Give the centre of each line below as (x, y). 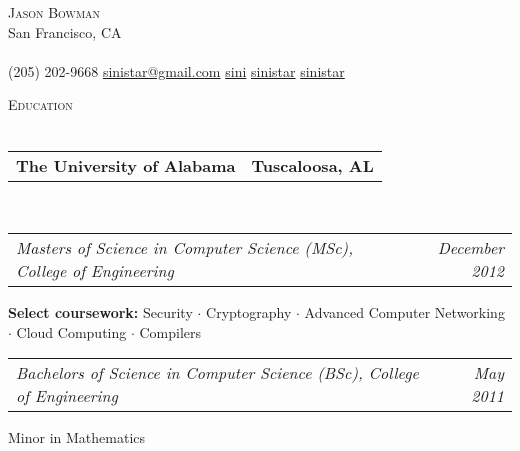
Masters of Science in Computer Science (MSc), (185, 248)
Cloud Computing (71, 331)
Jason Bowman (54, 12)
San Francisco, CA (65, 31)
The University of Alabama (126, 165)
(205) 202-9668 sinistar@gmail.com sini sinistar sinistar (176, 70)
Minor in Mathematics (77, 437)
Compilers (170, 331)
